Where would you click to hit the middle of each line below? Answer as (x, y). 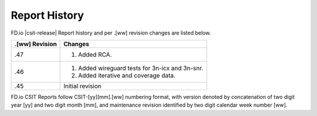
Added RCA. (95, 54)
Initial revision (83, 86)
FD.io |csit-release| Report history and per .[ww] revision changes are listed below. (111, 33)
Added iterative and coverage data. (127, 75)
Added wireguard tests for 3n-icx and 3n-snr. (141, 68)
